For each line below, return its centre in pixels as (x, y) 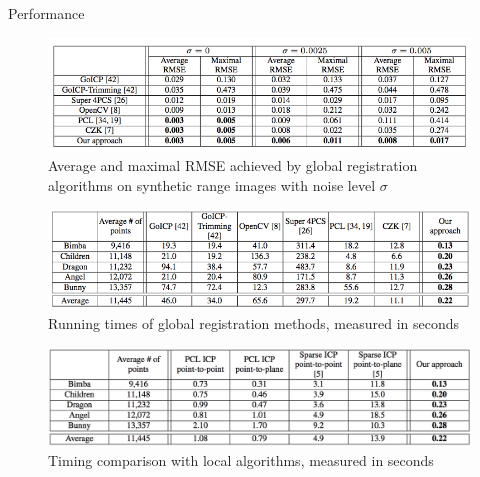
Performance (46, 13)
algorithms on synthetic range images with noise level (212, 184)
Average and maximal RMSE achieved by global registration (233, 165)
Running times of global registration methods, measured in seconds (254, 323)
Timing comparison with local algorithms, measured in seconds (241, 459)
